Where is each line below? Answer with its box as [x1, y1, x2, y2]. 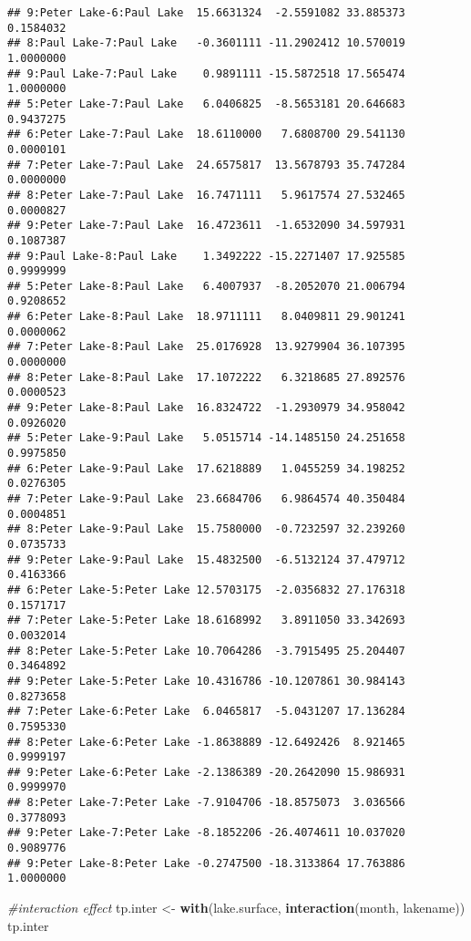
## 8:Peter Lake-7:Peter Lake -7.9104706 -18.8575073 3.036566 [7, 796, 405, 810]
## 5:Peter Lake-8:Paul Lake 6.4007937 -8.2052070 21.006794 [7, 279, 405, 293]
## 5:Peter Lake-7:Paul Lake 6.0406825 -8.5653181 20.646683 [7, 97, 405, 110]
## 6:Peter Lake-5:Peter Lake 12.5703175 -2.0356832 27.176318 [7, 583, 405, 596]
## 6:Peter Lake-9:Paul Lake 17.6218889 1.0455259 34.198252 [7, 461, 405, 475]
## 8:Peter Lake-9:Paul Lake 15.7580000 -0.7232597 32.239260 [7, 522, 405, 536]
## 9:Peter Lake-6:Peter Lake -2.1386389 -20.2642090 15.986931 [7, 765, 405, 779]
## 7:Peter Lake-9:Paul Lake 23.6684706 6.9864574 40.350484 [7, 492, 405, 505]
